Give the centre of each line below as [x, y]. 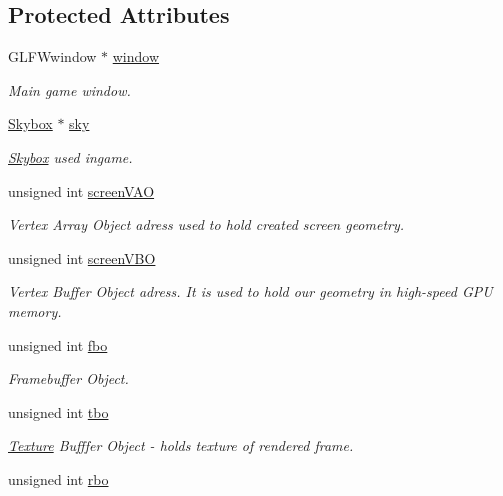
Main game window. [69, 89]
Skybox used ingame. [70, 156]
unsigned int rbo [58, 478]
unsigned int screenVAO [81, 190]
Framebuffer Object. [68, 378]
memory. [35, 310]
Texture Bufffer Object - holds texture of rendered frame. [181, 445]
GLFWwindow [52, 56]
